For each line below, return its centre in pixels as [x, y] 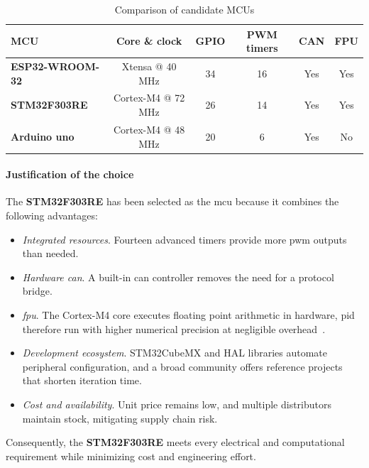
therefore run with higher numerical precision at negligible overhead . [174, 328]
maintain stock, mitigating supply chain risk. [120, 418]
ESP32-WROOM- [55, 66]
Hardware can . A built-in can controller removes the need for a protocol [178, 277]
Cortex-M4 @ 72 [149, 98]
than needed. [50, 253]
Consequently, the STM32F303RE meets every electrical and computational [175, 442]
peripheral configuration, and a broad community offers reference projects [182, 366]
